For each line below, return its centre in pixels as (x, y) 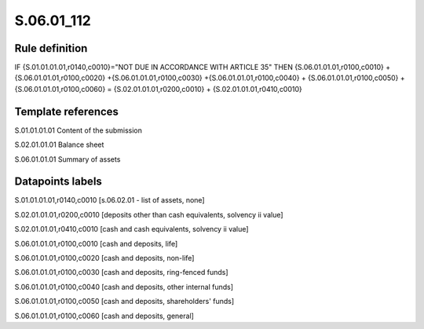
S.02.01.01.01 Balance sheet (59, 144)
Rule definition (51, 48)
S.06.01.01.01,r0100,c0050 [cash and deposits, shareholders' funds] (124, 302)
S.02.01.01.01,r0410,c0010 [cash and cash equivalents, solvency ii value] (132, 229)
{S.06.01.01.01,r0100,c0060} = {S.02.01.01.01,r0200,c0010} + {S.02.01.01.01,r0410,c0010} (158, 89)
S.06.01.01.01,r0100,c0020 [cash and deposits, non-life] (104, 258)
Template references (67, 111)
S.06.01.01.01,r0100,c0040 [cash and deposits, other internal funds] (124, 287)
